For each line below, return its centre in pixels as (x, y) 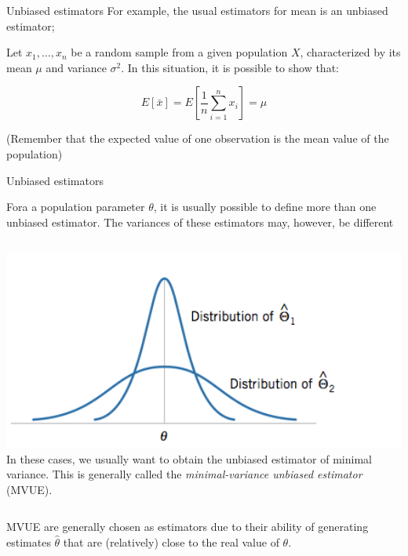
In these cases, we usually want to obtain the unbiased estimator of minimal (189, 458)
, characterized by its (350, 52)
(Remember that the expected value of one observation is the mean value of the (198, 138)
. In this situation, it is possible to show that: (230, 67)
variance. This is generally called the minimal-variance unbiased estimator (184, 474)
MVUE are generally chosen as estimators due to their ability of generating (188, 527)
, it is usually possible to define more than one (265, 207)
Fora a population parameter (76, 207)
